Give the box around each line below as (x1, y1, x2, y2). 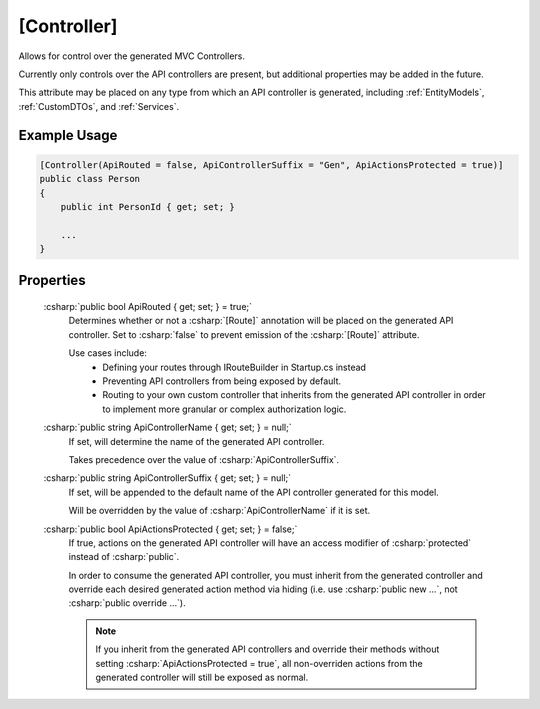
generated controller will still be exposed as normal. (95, 671, 309, 684)
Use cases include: (68, 347, 147, 359)
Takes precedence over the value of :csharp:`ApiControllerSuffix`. (68, 453, 340, 465)
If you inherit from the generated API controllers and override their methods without (95, 643, 440, 655)
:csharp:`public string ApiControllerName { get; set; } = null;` (43, 421, 292, 434)
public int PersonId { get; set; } (60, 201, 235, 212)
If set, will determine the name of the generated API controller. (68, 435, 325, 447)
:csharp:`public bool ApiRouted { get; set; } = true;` (43, 301, 253, 313)
